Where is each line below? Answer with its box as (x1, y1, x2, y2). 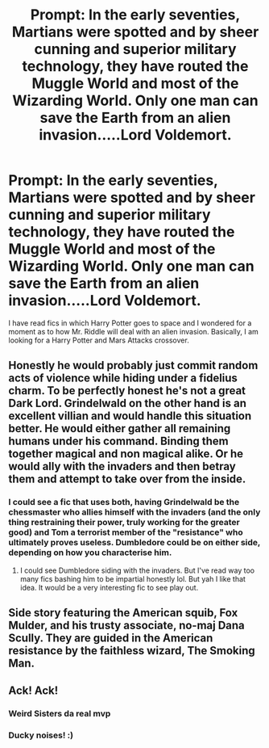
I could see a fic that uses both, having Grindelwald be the (8, 497, 240, 508)
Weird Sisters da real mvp (8, 708, 111, 720)
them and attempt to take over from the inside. (8, 473, 246, 486)
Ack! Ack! (8, 684, 59, 698)
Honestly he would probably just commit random (8, 359, 259, 372)
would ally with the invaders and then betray (8, 460, 236, 473)
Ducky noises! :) (8, 729, 74, 741)
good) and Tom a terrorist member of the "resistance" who (8, 527, 243, 538)
